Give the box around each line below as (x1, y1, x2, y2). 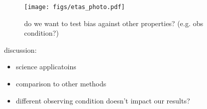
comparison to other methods (16, 78, 107, 89)
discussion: (4, 44, 37, 55)
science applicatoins (16, 61, 76, 72)
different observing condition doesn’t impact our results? (16, 95, 190, 105)
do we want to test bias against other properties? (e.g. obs (24, 18, 203, 28)
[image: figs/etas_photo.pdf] (24, 4, 125, 11)
